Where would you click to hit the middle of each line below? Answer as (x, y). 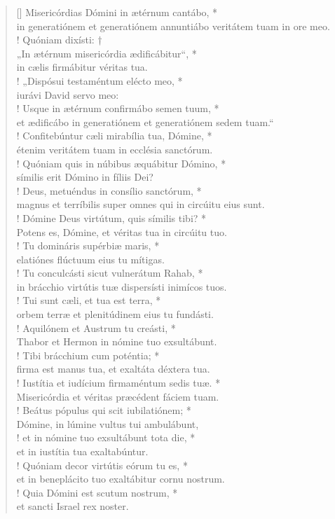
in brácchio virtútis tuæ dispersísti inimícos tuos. (122, 286)
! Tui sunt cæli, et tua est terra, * (89, 300)
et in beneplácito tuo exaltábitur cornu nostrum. (121, 479)
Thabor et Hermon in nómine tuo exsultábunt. (117, 341)
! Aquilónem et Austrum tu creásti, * (96, 327)
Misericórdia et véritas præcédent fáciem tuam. (118, 396)
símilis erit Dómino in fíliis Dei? (85, 177)
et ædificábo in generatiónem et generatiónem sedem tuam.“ (145, 122)
